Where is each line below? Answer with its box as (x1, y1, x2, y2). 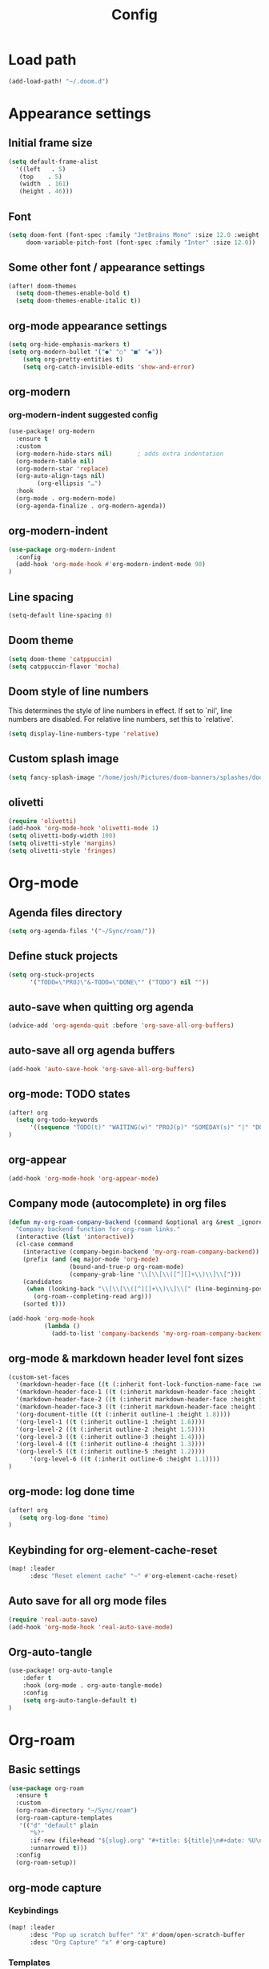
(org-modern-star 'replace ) (15, 464, 110, 473)
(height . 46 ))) (18, 187, 74, 196)
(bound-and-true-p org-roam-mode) (69, 1262, 184, 1270)
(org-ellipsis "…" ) (37, 479, 102, 487)
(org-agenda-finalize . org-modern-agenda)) (15, 502, 167, 510)
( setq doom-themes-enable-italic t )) (15, 297, 142, 305)
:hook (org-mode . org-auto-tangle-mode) (22, 1682, 163, 1690)
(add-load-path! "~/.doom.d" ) (8, 77, 110, 85)
